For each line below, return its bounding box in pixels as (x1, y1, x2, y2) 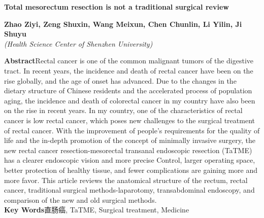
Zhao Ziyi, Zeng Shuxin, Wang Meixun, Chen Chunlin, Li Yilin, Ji (4, 18, 242, 29)
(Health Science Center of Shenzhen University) (4, 38, 153, 49)
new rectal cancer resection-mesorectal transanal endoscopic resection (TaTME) (4, 144, 252, 155)
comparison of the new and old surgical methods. (4, 194, 157, 205)
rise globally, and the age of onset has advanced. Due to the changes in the (4, 75, 237, 86)
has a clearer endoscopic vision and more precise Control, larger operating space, (4, 155, 255, 165)
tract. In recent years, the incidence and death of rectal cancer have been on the (4, 65, 253, 76)
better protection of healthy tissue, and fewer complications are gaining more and (4, 164, 257, 175)
